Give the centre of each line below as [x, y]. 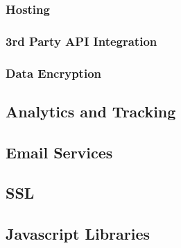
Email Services [59, 152]
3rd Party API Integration [81, 41]
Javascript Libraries [78, 234]
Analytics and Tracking [91, 111]
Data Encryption [54, 73]
